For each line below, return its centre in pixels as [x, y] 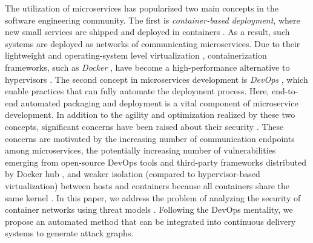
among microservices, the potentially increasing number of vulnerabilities [140, 150]
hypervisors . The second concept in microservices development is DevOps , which [156, 79]
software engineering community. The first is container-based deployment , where [153, 20]
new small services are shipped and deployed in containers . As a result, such [147, 32]
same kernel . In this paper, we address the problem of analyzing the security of [153, 197]
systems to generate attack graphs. [69, 233]
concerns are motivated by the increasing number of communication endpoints [150, 138]
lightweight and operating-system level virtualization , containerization [136, 55]
